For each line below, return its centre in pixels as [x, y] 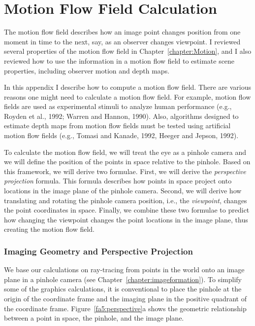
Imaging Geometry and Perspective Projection [98, 251]
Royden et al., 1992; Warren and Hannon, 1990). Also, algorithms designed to [121, 116]
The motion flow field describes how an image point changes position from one [122, 32]
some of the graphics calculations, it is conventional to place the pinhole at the [123, 289]
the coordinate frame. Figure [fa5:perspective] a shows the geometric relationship [125, 308]
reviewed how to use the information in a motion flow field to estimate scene [119, 60]
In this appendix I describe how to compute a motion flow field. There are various [128, 87]
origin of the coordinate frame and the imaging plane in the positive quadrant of [126, 298]
